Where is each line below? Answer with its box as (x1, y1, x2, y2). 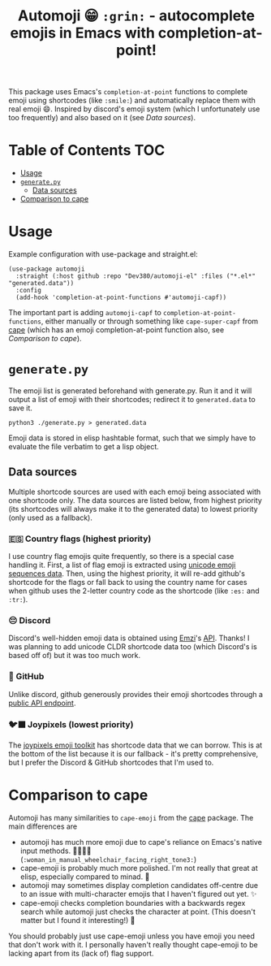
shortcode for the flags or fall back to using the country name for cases (8, 578, 247, 587)
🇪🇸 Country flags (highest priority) (8, 533, 152, 544)
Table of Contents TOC (8, 141, 166, 160)
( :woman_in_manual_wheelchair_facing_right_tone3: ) (19, 854, 197, 864)
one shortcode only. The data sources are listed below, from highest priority (8, 495, 262, 505)
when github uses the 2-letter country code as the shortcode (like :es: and (8, 586, 260, 596)
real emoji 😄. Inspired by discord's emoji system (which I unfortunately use (8, 104, 260, 114)
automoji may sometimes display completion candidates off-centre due (19, 880, 258, 890)
